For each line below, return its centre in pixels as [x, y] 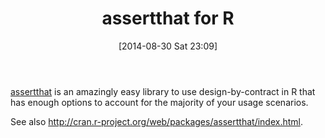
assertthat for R [168, 18]
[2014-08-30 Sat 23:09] [168, 46]
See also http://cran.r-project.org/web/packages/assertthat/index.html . [156, 121]
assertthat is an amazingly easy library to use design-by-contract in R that [163, 91]
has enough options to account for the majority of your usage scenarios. [159, 102]
